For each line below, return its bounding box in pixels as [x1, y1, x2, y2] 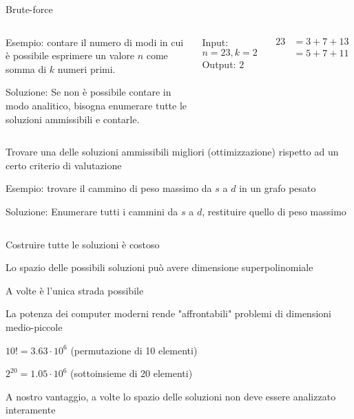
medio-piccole [6, 319, 63, 334]
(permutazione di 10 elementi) [70, 343, 198, 357]
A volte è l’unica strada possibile [6, 283, 144, 297]
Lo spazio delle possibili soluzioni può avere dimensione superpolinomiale [6, 260, 313, 275]
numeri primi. [57, 61, 116, 76]
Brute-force [6, 2, 53, 16]
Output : [202, 57, 236, 72]
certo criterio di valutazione [6, 158, 122, 172]
